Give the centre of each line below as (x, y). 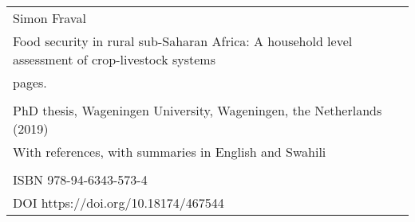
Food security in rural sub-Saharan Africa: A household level (183, 41)
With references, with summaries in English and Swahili (170, 152)
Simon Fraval (49, 18)
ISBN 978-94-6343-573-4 (80, 179)
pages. (30, 82)
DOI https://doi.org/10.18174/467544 (119, 203)
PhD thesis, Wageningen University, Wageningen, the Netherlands (198, 110)
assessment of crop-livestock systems (115, 59)
